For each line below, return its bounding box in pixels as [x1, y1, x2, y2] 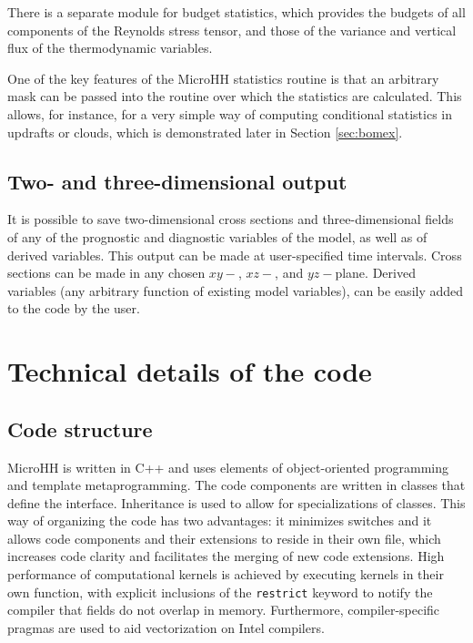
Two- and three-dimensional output [7, 167, 347, 195]
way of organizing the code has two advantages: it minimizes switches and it [7, 511, 432, 530]
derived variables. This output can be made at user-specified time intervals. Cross [7, 245, 462, 264]
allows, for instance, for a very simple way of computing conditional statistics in [7, 104, 453, 123]
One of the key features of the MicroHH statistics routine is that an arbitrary [7, 68, 439, 87]
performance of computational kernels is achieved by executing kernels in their [7, 565, 444, 584]
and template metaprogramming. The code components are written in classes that [7, 475, 466, 495]
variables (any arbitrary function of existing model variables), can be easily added [7, 281, 464, 300]
